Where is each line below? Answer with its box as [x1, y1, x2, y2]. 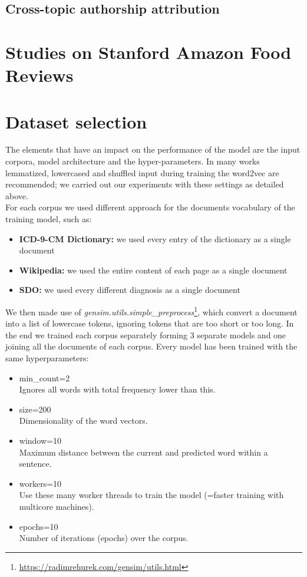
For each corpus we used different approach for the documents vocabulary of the [5, 201, 295, 213]
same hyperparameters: [5, 352, 89, 364]
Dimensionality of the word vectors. [19, 414, 148, 427]
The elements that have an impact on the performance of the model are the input [5, 143, 301, 156]
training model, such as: [5, 213, 92, 225]
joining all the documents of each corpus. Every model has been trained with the [5, 340, 298, 352]
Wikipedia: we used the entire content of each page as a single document [19, 263, 288, 276]
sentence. [19, 457, 52, 470]
